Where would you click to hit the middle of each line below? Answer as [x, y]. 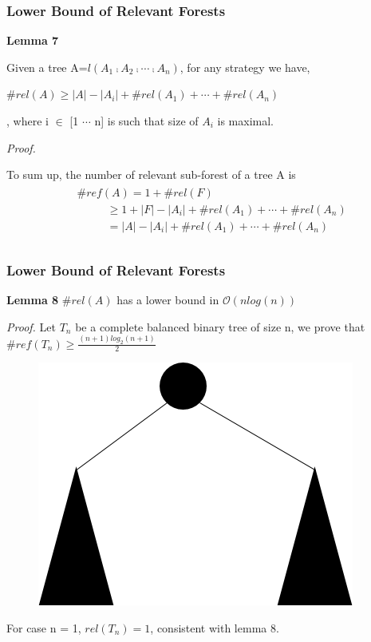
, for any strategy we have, [245, 67]
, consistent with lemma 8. [215, 627]
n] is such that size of [146, 121]
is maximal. [246, 121]
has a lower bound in [168, 300]
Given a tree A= [47, 67]
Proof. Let [31, 326]
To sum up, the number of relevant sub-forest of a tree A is [151, 174]
